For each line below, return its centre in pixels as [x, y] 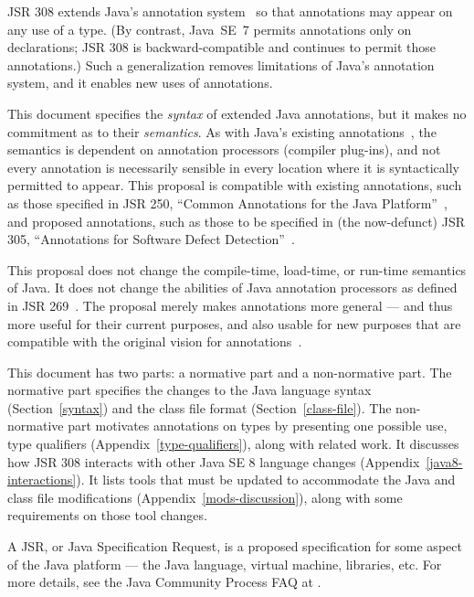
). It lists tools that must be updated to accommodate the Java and [266, 480]
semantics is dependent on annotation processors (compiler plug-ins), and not [224, 149]
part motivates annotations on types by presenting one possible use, [258, 426]
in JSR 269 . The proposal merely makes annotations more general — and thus [230, 305]
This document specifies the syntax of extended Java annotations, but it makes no [237, 113]
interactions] [42, 480]
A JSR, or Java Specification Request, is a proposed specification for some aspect [235, 546]
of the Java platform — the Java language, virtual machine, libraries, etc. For [225, 564]
